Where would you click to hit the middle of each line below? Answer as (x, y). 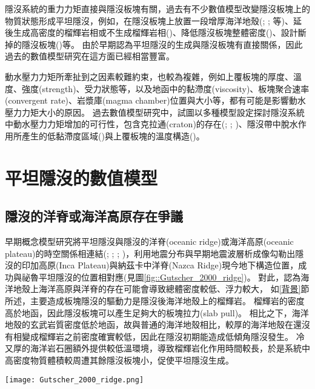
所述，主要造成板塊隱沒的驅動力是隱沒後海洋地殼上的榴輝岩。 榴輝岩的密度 (155, 301)
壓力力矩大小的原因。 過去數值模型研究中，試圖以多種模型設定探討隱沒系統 (155, 112)
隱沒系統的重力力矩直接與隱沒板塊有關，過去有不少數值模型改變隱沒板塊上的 (157, 8)
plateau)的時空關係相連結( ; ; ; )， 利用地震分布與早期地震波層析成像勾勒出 (150, 253)
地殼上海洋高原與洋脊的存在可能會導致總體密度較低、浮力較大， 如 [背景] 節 (161, 289)
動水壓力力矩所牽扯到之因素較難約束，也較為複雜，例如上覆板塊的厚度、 (149, 76)
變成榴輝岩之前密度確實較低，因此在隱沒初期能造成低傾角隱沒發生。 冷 (163, 336)
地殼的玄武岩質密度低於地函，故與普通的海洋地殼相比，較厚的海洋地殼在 (149, 324)
